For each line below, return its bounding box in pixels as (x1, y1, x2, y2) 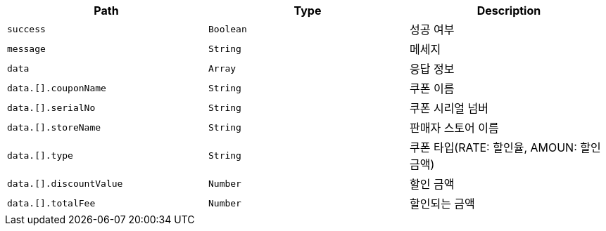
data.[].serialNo (7, 102, 96, 113)
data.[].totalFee (7, 197, 96, 209)
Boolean (208, 23, 247, 34)
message (7, 43, 46, 54)
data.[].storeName (7, 121, 101, 133)
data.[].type (7, 150, 73, 161)
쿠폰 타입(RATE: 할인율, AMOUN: (409, 140, 577, 154)
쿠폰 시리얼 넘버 (409, 101, 489, 115)
